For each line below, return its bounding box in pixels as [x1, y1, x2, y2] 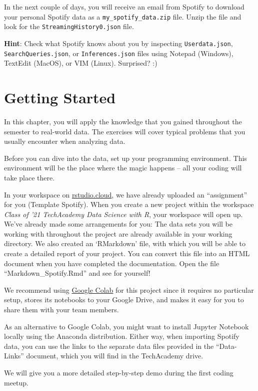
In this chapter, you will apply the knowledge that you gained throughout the [4, 116, 242, 126]
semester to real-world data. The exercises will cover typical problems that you [4, 126, 245, 136]
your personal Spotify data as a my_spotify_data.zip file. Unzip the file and [4, 11, 241, 22]
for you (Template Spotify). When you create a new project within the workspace [4, 199, 254, 210]
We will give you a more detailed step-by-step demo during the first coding [4, 367, 233, 377]
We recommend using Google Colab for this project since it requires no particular [4, 284, 254, 295]
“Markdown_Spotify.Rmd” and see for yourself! [4, 268, 150, 278]
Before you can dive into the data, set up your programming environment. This [4, 152, 247, 163]
